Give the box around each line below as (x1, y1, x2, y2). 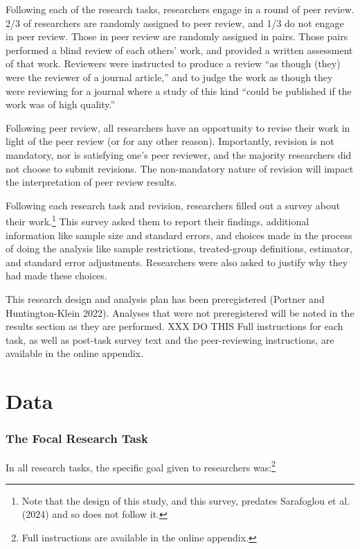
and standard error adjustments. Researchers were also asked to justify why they (6, 254, 348, 269)
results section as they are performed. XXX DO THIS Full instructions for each (6, 319, 343, 333)
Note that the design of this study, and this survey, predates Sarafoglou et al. (21, 493, 350, 507)
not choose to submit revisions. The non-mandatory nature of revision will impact (6, 161, 354, 175)
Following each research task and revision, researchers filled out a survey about (6, 198, 341, 212)
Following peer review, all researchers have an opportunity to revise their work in (6, 120, 350, 134)
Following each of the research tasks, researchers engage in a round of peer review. (6, 2, 354, 16)
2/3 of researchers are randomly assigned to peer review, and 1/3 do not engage (6, 15, 344, 30)
